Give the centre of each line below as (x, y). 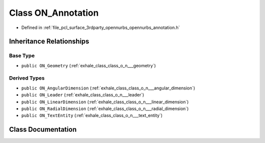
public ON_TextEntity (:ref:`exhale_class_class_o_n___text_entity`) (92, 115)
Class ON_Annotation (54, 13)
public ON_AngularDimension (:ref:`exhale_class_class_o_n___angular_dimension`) (108, 88)
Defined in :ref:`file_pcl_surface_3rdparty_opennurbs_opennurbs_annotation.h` (101, 28)
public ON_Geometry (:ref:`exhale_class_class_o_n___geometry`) (89, 65)
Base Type (22, 56)
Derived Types (27, 78)
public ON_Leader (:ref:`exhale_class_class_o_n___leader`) (83, 95)
